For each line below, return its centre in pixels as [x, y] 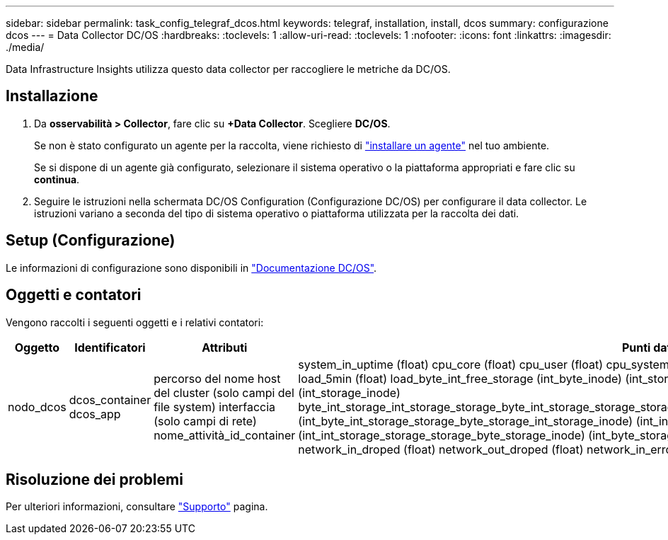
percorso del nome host [217, 378]
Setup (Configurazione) [91, 241]
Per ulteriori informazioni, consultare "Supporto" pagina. [137, 507]
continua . [57, 179]
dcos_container [110, 400]
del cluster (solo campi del [224, 392]
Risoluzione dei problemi [94, 479]
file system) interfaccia [215, 407]
